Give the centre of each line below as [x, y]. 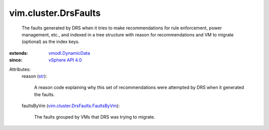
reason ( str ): [34, 76]
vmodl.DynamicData [69, 53]
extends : [19, 53]
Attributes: [20, 69]
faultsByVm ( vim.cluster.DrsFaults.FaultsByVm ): [71, 106]
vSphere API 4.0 [65, 60]
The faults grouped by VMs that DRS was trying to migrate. [95, 117]
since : [16, 60]
